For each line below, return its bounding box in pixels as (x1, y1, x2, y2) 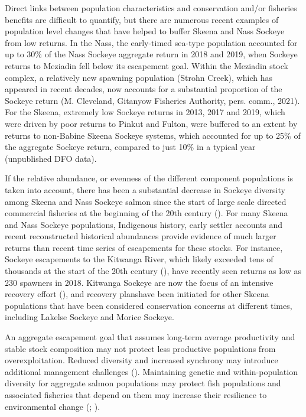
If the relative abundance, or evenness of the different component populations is (5, 172, 294, 184)
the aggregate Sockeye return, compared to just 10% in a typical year (5, 141, 256, 153)
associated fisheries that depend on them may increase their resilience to (5, 389, 267, 400)
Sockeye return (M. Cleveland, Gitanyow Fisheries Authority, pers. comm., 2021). (5, 94, 300, 106)
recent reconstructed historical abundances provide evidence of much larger (5, 230, 276, 242)
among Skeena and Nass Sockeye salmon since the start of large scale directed (5, 195, 287, 207)
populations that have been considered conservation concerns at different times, (5, 299, 292, 311)
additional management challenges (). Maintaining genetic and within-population (5, 365, 298, 377)
